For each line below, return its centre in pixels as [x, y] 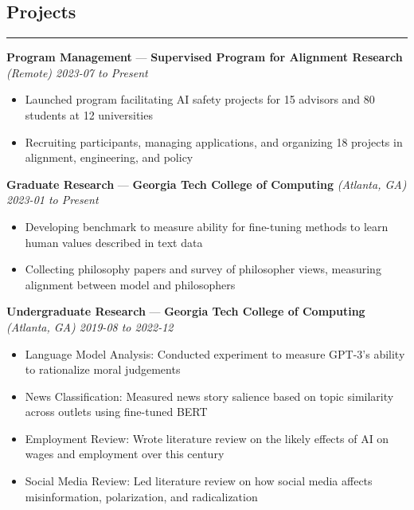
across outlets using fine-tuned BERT [116, 412]
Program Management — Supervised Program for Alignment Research [205, 57]
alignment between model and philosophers [130, 284]
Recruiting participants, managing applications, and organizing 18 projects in [214, 141]
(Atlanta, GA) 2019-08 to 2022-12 [90, 326]
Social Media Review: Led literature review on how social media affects [199, 481]
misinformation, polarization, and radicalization [141, 496]
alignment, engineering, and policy [109, 157]
